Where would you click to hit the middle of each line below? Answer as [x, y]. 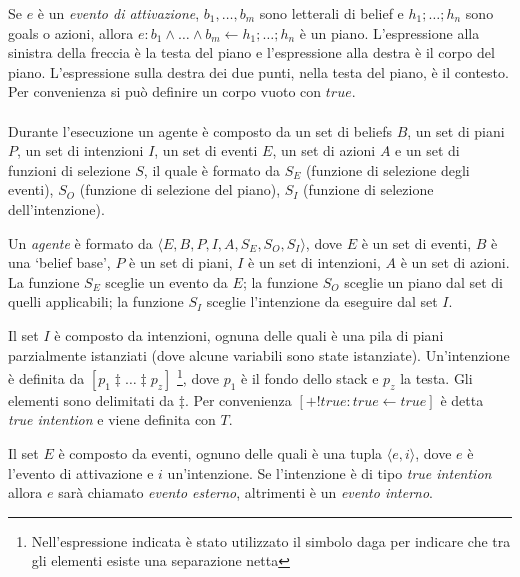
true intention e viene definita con [112, 419]
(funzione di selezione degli [387, 169]
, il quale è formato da [211, 169]
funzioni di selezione [69, 169]
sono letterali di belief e [331, 13]
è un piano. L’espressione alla [389, 32]
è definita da [46, 377]
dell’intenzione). [56, 208]
